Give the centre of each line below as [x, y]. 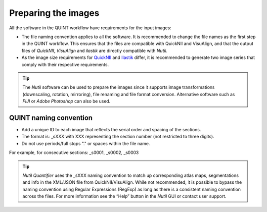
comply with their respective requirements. [65, 64]
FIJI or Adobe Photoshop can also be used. [67, 101]
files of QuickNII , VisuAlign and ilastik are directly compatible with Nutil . [94, 51]
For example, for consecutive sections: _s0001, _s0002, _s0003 [74, 153]
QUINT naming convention [51, 118]
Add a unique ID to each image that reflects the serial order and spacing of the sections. [111, 129]
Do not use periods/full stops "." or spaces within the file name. [86, 143]
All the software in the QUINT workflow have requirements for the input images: [90, 28]
